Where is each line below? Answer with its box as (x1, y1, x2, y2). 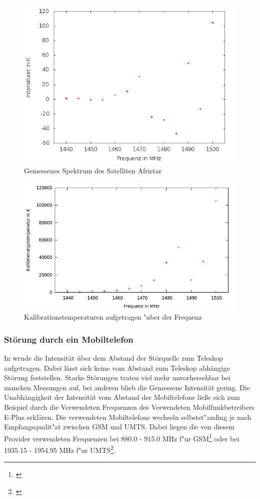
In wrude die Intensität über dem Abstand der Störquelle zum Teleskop (4, 352, 223, 363)
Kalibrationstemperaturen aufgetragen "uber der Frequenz (24, 312, 202, 322)
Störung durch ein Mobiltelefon (4, 333, 133, 345)
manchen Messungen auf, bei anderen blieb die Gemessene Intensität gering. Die (4, 382, 250, 392)
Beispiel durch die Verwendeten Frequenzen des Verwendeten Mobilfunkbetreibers (4, 401, 254, 412)
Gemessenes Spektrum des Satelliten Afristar (24, 165, 162, 175)
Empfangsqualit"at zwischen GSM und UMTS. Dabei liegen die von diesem (4, 421, 234, 432)
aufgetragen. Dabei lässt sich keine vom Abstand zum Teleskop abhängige (4, 362, 230, 373)
